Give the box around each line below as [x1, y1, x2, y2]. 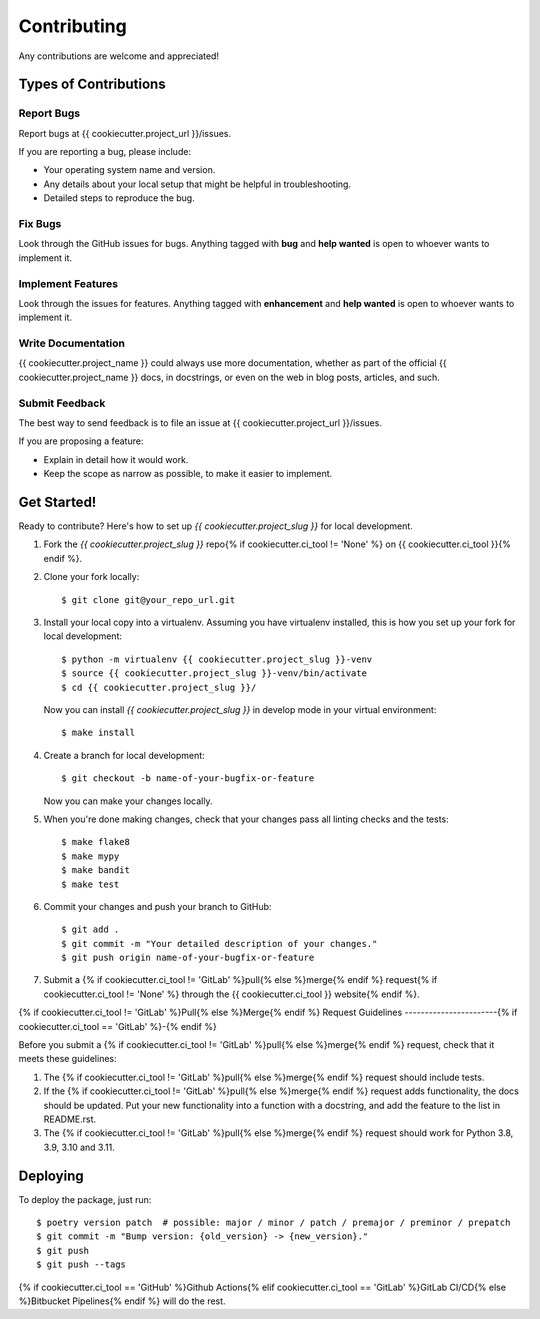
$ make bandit [61, 865, 130, 876]
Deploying [18, 1167, 84, 1184]
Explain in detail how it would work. [43, 453, 189, 465]
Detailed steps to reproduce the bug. [43, 192, 195, 204]
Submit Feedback [18, 396, 106, 410]
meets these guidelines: [18, 1053, 117, 1065]
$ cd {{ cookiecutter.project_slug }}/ [61, 681, 257, 693]
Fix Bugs [18, 217, 62, 231]
